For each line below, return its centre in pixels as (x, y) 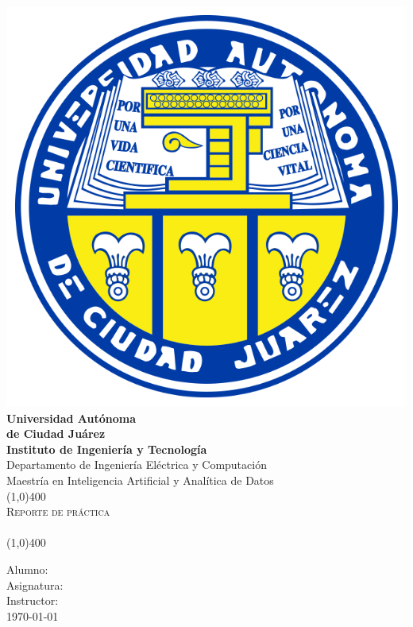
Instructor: (33, 600)
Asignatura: (35, 584)
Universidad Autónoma (71, 418)
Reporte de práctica (58, 511)
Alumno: (27, 569)
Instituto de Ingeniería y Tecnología (107, 449)
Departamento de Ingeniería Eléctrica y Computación (137, 464)
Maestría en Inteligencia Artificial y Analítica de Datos (140, 480)
